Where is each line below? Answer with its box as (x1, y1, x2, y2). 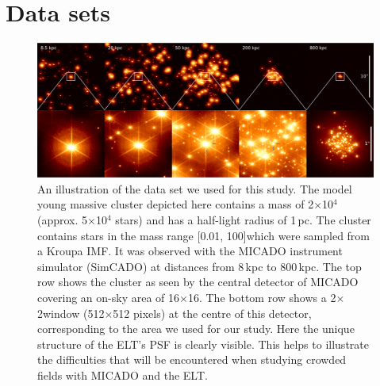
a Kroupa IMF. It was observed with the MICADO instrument (37, 243, 343, 259)
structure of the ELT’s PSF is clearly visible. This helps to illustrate (37, 335, 369, 352)
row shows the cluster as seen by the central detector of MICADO (37, 273, 359, 290)
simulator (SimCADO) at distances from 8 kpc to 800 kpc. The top (37, 258, 362, 274)
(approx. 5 (37, 212, 88, 228)
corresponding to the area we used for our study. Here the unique (37, 320, 355, 337)
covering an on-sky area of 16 (37, 289, 180, 306)
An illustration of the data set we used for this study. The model (37, 180, 352, 197)
